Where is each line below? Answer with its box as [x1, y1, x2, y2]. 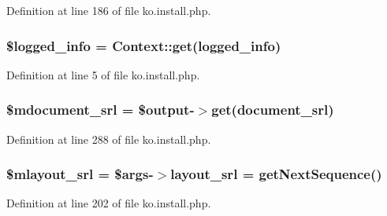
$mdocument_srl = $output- [6, 100, 195, 119]
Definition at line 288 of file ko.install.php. [6, 130, 211, 147]
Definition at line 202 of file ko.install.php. [6, 195, 211, 211]
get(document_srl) [211, 100, 334, 119]
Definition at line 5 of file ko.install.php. [6, 66, 200, 82]
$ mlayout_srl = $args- [6, 164, 154, 184]
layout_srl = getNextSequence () [170, 164, 382, 184]
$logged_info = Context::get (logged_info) [6, 35, 281, 55]
